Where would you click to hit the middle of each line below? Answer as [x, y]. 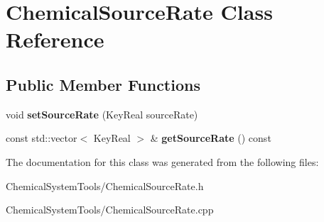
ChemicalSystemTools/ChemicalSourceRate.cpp [110, 210]
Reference [55, 39]
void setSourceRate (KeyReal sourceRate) [102, 114]
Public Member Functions [103, 84]
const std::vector [42, 138]
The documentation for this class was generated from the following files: [162, 161]
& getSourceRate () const [211, 138]
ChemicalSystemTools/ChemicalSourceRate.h [105, 185]
